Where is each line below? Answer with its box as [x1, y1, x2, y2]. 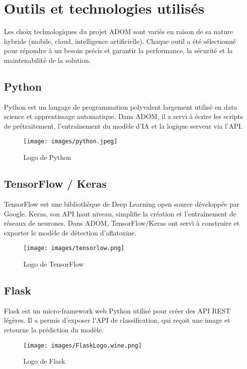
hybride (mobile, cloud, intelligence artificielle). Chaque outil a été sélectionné [4, 36, 236, 46]
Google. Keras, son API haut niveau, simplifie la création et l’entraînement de [4, 208, 236, 218]
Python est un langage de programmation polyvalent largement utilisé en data [4, 101, 237, 112]
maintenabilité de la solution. [4, 55, 91, 65]
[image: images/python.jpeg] [23, 138, 118, 145]
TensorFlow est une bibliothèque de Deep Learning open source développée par [4, 198, 240, 209]
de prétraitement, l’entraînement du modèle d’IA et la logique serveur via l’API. [4, 120, 243, 131]
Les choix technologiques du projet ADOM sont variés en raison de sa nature [4, 26, 233, 37]
